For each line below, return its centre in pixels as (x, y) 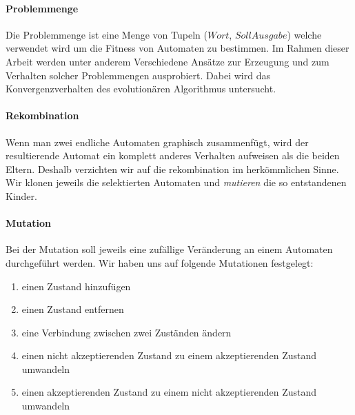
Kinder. (21, 195)
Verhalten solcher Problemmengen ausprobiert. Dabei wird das (138, 75)
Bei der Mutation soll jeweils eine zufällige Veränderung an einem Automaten (169, 249)
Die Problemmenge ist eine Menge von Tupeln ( (106, 34)
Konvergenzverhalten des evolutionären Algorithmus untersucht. (141, 89)
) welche (304, 34)
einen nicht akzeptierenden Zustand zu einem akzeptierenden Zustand (169, 355)
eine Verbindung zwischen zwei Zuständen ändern (126, 332)
